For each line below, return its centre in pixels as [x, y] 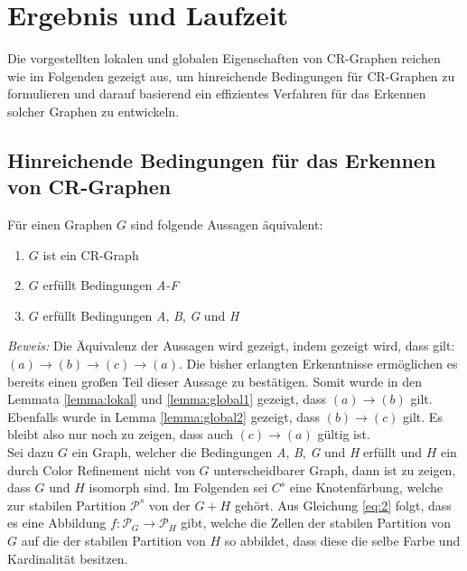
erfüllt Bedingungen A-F [111, 285]
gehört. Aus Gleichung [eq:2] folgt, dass [343, 505]
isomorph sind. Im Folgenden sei [178, 487]
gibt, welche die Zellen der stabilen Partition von [316, 523]
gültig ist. [344, 434]
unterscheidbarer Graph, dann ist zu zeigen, [335, 469]
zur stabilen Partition [67, 505]
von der [169, 505]
